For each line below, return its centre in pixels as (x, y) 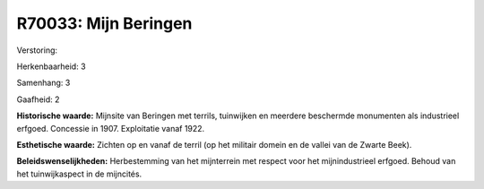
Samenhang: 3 (43, 83)
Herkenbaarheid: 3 (51, 66)
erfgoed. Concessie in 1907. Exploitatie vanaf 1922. (111, 128)
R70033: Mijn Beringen (104, 23)
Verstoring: (37, 50)
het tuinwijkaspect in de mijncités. (79, 174)
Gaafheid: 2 (38, 99)
